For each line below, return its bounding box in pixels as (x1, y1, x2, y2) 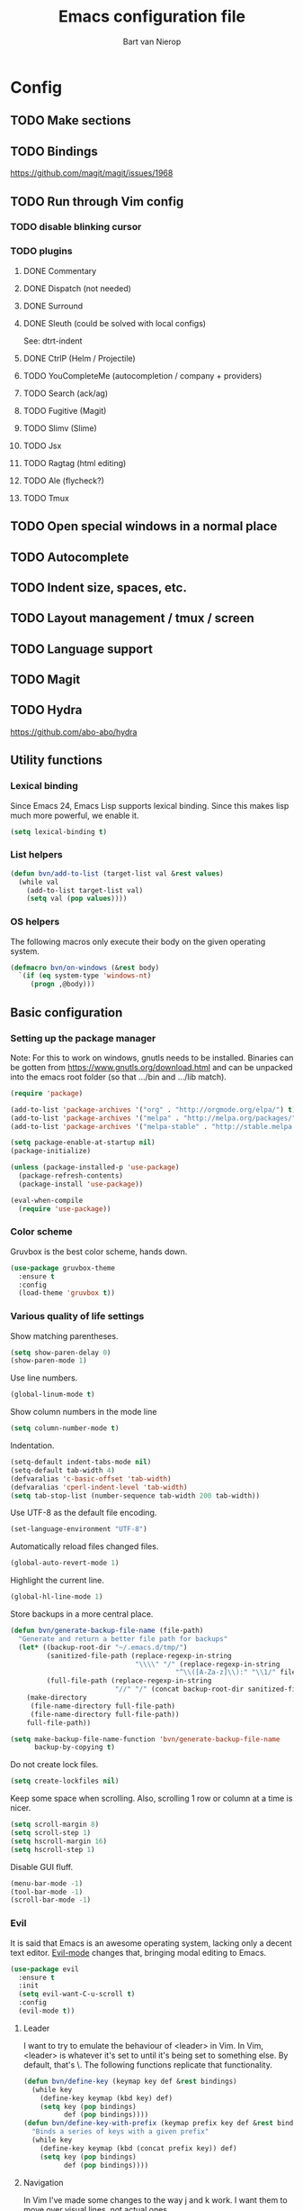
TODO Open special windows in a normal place (10, 518, 278, 534)
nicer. (10, 1803, 31, 1813)
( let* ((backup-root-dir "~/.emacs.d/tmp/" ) (18, 1643, 188, 1652)
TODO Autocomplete (10, 549, 129, 564)
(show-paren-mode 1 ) (10, 1356, 88, 1365)
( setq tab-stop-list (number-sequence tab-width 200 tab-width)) (10, 1491, 260, 1500)
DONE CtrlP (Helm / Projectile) (22, 353, 136, 363)
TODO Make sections (10, 113, 131, 128)
